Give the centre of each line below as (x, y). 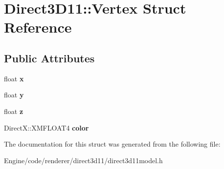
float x (14, 78)
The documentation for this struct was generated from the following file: (112, 144)
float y (14, 95)
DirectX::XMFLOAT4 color (46, 127)
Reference (38, 27)
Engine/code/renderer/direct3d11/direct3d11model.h (83, 160)
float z (14, 111)
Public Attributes (49, 58)
